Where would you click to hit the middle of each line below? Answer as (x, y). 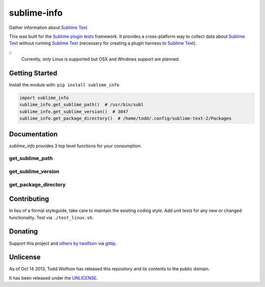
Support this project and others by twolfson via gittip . (63, 243)
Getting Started (33, 73)
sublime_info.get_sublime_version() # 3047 (74, 111)
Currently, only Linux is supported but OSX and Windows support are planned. (101, 59)
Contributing (29, 199)
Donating (24, 231)
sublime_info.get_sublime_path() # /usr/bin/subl (82, 105)
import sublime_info (44, 98)
